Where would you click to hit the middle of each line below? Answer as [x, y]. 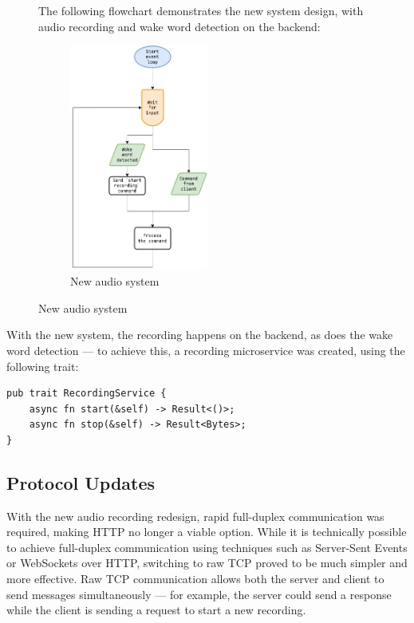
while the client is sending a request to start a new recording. [156, 610]
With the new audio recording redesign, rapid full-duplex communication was [195, 516]
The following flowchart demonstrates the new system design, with [201, 10]
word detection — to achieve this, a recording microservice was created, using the [206, 350]
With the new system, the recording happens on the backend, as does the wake [200, 335]
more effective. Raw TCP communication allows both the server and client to [195, 579]
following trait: [43, 366]
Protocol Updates [81, 482]
